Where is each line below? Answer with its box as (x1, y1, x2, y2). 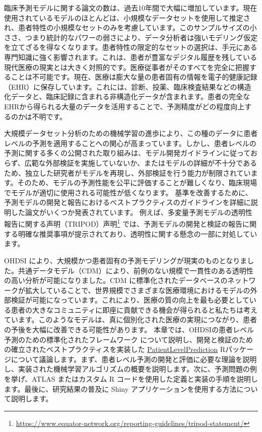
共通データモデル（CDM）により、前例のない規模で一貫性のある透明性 (18, 265, 253, 275)
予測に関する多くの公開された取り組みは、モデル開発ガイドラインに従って (4, 148, 250, 158)
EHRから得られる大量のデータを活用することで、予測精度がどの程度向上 (4, 101, 245, 111)
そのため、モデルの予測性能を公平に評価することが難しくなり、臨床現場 (17, 177, 257, 188)
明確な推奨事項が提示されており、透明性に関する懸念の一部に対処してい (18, 228, 257, 239)
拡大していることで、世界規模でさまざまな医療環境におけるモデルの (25, 284, 250, 295)
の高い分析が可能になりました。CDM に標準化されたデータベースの (4, 275, 228, 285)
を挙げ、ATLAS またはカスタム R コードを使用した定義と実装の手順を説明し (4, 374, 258, 384)
